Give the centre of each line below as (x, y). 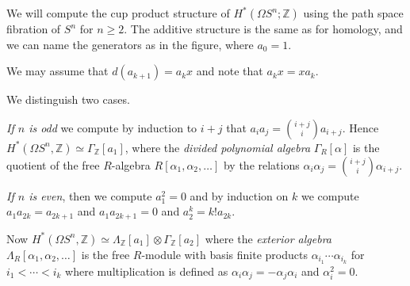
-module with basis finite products (224, 254)
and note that (230, 71)
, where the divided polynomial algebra (218, 147)
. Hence (360, 127)
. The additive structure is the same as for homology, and (263, 29)
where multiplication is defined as (147, 271)
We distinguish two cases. (68, 99)
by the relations (261, 164)
